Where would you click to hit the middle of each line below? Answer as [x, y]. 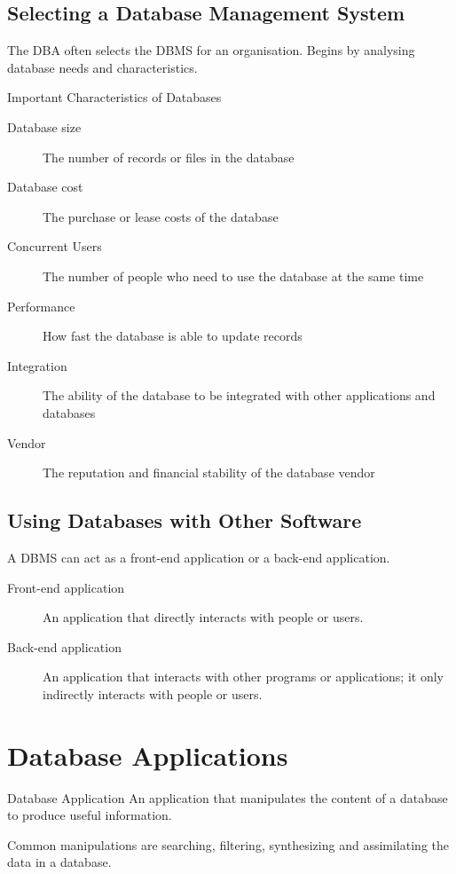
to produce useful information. [90, 815]
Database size [44, 126]
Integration [37, 365]
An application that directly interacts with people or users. [203, 617]
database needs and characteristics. [102, 67]
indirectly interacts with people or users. [153, 693]
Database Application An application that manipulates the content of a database [228, 797]
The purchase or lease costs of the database [161, 216]
